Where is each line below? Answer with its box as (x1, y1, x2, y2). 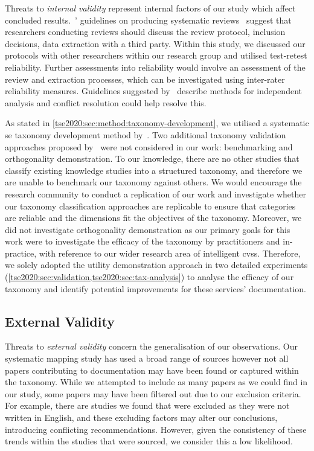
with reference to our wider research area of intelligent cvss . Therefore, (39, 246, 301, 259)
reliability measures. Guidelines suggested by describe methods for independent (5, 85, 302, 97)
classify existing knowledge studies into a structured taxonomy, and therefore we (5, 164, 303, 176)
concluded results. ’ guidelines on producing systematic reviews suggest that (5, 13, 292, 26)
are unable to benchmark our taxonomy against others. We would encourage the (5, 176, 302, 188)
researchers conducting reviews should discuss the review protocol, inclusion (5, 25, 286, 38)
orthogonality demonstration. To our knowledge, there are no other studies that (5, 152, 300, 165)
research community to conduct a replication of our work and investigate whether (5, 187, 306, 200)
